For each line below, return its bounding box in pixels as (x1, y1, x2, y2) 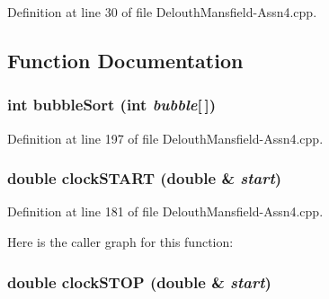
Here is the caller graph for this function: (7, 233, 234, 251)
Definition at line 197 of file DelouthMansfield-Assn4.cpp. (7, 128, 324, 147)
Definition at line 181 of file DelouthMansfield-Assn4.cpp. (7, 202, 324, 221)
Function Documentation (7, 46, 244, 74)
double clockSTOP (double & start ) (7, 270, 271, 293)
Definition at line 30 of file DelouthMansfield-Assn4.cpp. (7, 3, 317, 21)
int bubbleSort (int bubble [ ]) (7, 93, 216, 116)
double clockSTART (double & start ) (7, 167, 282, 189)
